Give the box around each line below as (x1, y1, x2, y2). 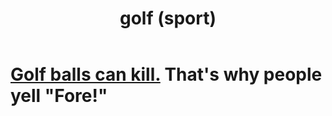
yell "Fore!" (10, 85, 108, 107)
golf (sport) (119, 7, 217, 30)
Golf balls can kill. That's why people (10, 63, 323, 86)
